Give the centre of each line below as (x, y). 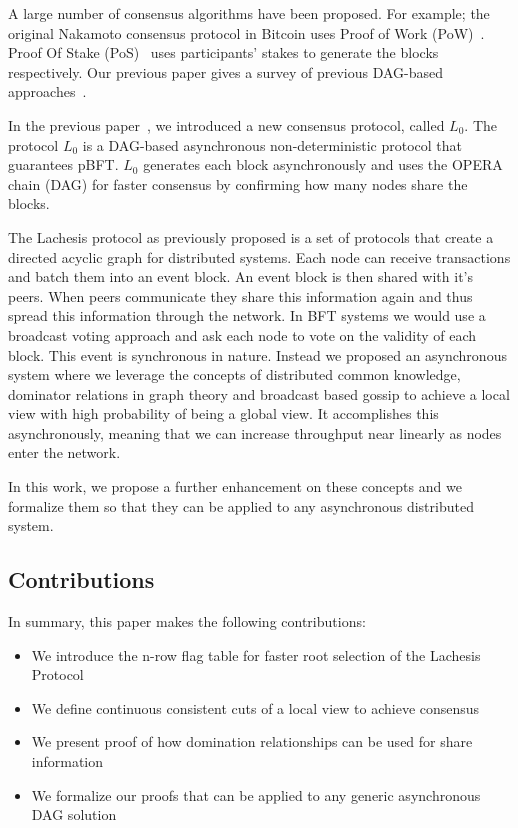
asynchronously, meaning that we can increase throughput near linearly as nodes (255, 432)
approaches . (47, 91)
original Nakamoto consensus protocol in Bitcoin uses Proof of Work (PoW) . (246, 32)
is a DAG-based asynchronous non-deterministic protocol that (272, 144)
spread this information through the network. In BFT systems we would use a (247, 315)
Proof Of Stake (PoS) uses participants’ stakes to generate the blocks (223, 52)
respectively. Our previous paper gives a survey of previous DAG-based (225, 71)
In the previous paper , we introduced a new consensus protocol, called (226, 124)
